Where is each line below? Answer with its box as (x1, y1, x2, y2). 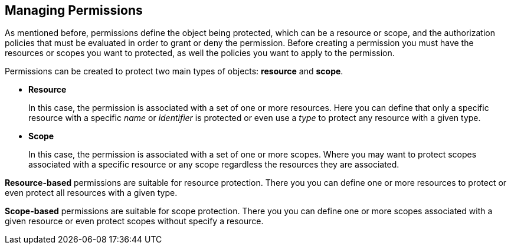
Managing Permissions (5, 3, 143, 18)
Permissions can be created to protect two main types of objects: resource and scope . (5, 66, 343, 77)
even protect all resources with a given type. (5, 188, 178, 198)
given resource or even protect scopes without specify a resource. (5, 216, 264, 227)
